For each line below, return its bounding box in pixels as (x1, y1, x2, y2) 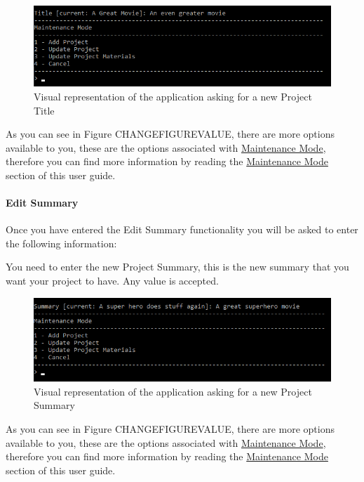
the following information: (6, 235, 117, 250)
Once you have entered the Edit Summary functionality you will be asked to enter (6, 222, 358, 237)
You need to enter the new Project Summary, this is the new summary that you (6, 259, 349, 274)
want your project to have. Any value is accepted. (6, 273, 219, 288)
